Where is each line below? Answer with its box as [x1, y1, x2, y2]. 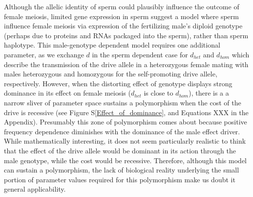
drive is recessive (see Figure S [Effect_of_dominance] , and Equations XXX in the [4, 107, 249, 117]
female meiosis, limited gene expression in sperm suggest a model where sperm [4, 11, 239, 21]
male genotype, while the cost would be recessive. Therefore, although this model [4, 155, 247, 165]
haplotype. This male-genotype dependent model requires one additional [4, 40, 220, 50]
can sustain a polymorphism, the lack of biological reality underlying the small [4, 165, 239, 175]
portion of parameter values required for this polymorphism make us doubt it [4, 174, 235, 184]
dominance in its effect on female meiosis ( [4, 88, 131, 98]
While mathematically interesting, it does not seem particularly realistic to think [4, 136, 246, 146]
